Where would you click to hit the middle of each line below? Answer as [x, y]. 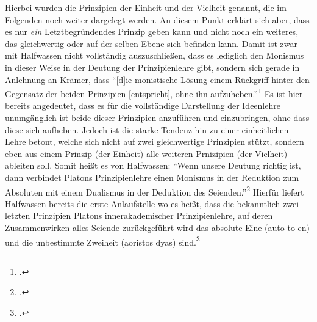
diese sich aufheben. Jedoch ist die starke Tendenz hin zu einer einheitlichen [147, 129]
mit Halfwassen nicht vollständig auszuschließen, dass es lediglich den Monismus [155, 55]
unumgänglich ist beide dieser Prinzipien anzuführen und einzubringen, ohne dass [157, 117]
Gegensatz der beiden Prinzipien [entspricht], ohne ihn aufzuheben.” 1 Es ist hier [154, 93]
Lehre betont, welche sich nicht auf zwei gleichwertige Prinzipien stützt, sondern [155, 141]
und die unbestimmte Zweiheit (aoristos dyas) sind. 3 [102, 241]
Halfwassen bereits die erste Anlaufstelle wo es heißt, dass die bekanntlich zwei [152, 203]
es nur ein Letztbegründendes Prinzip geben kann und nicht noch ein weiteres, [152, 31]
